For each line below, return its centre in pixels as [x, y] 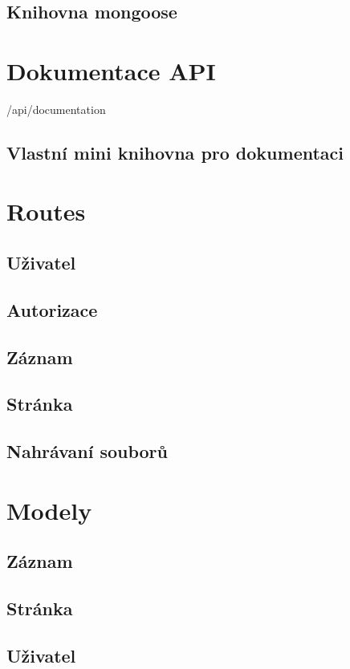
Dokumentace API [111, 70]
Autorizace [52, 309]
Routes [46, 211]
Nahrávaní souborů [87, 451]
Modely [49, 510]
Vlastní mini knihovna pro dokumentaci [175, 152]
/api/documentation [56, 109]
